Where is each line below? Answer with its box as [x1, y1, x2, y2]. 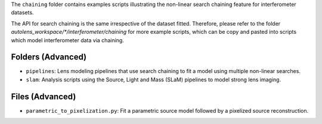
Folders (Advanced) [11, 52, 86, 62]
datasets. [11, 9, 34, 16]
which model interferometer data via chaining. [11, 36, 125, 44]
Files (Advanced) [11, 91, 76, 101]
